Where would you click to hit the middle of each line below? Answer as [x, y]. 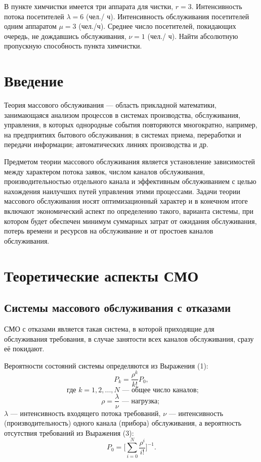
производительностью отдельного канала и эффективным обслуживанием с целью [130, 181]
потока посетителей [34, 16]
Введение [34, 81]
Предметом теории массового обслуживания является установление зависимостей [130, 161]
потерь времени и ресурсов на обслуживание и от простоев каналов [109, 231]
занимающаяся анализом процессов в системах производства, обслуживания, [122, 114]
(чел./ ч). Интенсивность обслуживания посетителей [167, 16]
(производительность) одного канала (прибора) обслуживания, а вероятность [123, 423]
